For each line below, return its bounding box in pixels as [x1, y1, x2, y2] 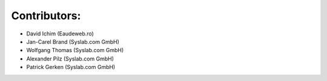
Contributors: [11, 9, 81, 22]
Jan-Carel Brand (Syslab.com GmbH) [26, 38, 119, 45]
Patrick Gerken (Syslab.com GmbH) [26, 64, 116, 71]
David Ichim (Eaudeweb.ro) [26, 30, 94, 37]
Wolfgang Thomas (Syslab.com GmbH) [26, 47, 124, 54]
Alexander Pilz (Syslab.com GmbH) [26, 55, 114, 62]
